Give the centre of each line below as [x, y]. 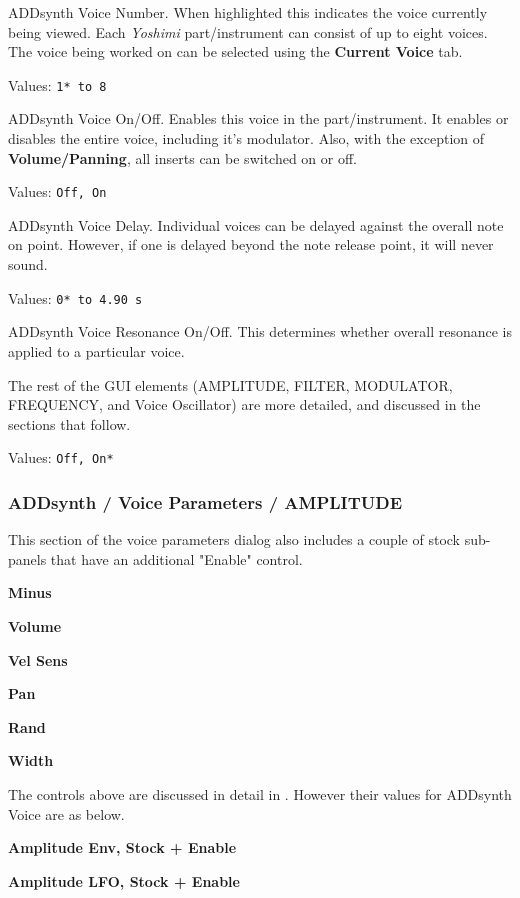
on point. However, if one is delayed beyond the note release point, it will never [251, 244]
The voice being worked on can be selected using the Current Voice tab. [235, 51]
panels [27, 558]
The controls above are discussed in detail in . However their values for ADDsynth [260, 793]
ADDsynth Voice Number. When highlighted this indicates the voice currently [248, 12]
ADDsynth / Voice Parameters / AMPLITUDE [205, 501]
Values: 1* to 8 [57, 84]
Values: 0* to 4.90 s [75, 297]
